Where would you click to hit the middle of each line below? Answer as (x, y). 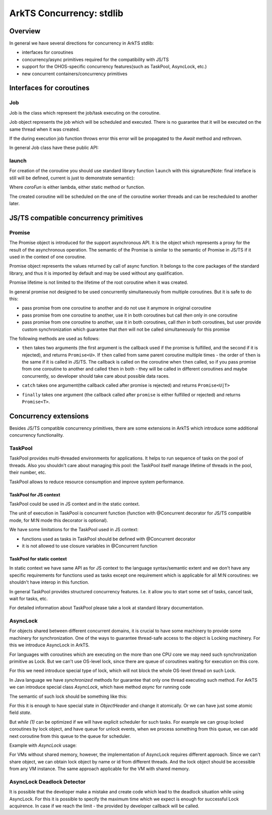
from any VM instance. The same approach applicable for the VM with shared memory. (99, 769)
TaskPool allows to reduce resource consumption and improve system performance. (97, 482)
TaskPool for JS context (35, 494)
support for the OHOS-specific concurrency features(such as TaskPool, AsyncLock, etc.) (114, 67)
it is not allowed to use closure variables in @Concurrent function (90, 546)
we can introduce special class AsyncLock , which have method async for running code (100, 687)
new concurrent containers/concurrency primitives (75, 74)
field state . (20, 712)
